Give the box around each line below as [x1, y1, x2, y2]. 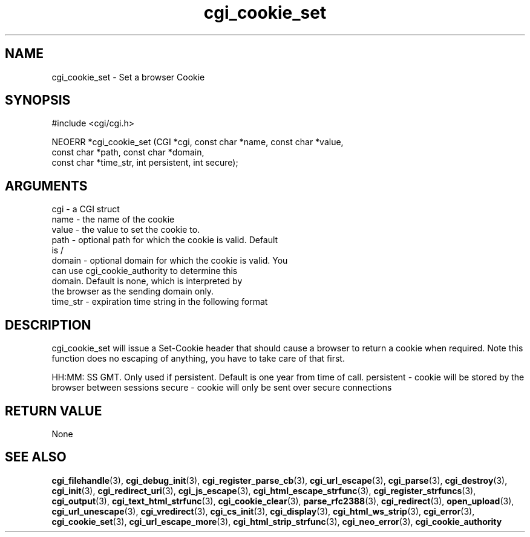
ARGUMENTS [5, 178, 88, 194]
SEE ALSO [5, 449, 67, 465]
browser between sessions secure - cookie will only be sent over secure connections [51, 382, 392, 393]
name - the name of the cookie [51, 214, 175, 225]
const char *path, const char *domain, [51, 147, 204, 158]
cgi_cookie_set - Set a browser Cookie [51, 71, 205, 82]
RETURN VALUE [5, 403, 102, 418]
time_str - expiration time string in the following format [51, 296, 268, 307]
